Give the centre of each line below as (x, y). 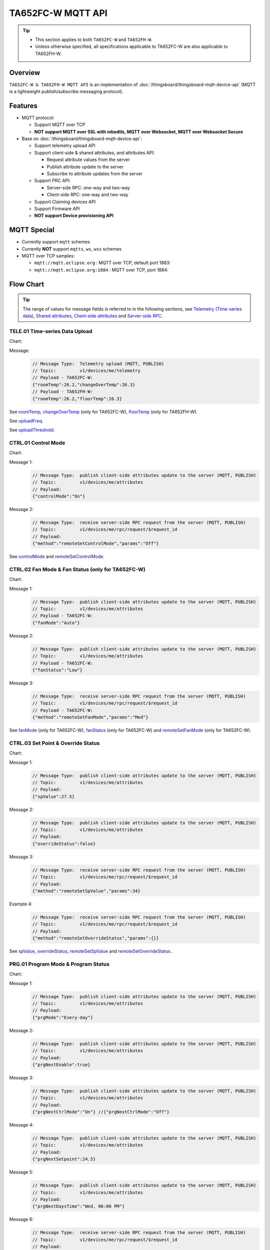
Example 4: (21, 904)
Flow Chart (27, 284)
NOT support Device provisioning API (74, 215)
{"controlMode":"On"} (59, 496)
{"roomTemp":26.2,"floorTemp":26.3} (77, 398)
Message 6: (21, 1219)
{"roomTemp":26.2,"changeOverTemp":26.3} (84, 384)
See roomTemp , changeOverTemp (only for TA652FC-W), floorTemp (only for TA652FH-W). (103, 411)
